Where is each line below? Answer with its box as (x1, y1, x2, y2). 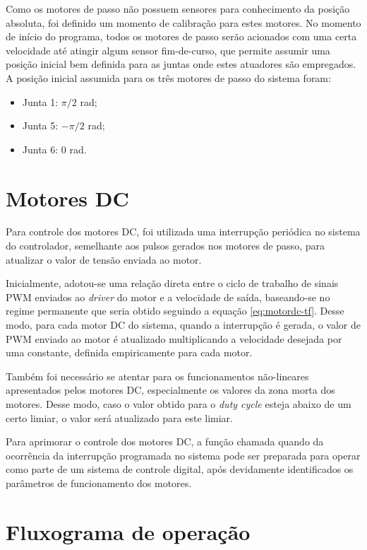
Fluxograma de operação (6, 517, 251, 546)
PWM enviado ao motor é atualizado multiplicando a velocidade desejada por (6, 331, 342, 346)
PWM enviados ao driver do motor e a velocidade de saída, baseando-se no (6, 289, 330, 304)
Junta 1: (22, 94, 59, 109)
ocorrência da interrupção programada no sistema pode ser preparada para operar (6, 447, 361, 462)
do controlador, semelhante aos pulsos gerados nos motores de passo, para (6, 238, 325, 253)
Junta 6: (22, 141, 59, 156)
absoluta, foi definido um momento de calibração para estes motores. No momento (6, 15, 361, 30)
